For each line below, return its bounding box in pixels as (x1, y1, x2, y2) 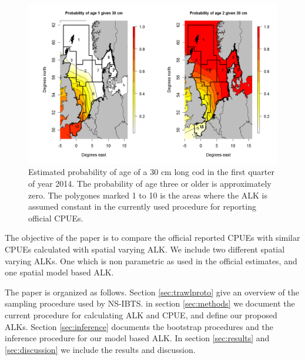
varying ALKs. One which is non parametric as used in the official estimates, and (5, 254, 297, 267)
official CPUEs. (28, 211, 83, 224)
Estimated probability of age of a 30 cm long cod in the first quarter (28, 166, 274, 178)
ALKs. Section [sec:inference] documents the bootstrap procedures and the (5, 320, 273, 332)
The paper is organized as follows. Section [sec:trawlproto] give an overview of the (5, 285, 299, 298)
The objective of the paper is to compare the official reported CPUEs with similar (5, 231, 300, 244)
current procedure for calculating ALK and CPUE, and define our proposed (5, 308, 277, 321)
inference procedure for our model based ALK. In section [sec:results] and (5, 332, 270, 344)
